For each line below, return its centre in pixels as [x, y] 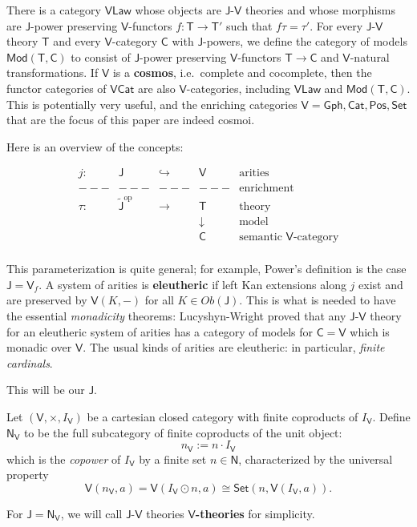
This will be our [46, 390]
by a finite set [173, 459]
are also [157, 88]
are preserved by [47, 300]
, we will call [91, 513]
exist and [381, 284]
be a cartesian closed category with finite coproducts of [223, 416]
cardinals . [30, 362]
